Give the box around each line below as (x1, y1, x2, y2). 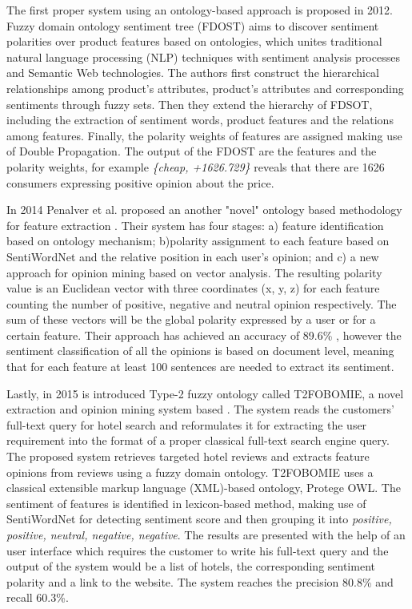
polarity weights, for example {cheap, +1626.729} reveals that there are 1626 (6, 158, 385, 175)
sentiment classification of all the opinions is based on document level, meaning (6, 342, 394, 359)
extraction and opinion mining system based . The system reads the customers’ (6, 401, 394, 417)
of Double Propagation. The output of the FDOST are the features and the (6, 143, 377, 159)
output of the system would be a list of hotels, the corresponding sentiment (6, 558, 375, 575)
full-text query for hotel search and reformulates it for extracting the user (6, 416, 367, 433)
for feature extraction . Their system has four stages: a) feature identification (6, 216, 384, 233)
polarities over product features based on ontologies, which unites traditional (6, 33, 382, 50)
